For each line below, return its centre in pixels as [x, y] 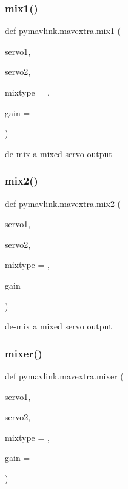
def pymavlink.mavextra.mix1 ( [63, 31]
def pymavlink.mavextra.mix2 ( [63, 203]
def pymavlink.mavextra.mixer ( [64, 375]
